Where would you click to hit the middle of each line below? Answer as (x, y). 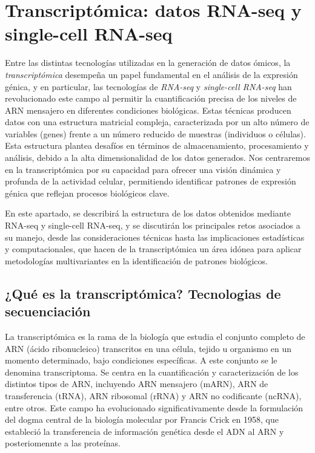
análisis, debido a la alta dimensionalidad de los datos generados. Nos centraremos (157, 158)
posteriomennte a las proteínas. (63, 443)
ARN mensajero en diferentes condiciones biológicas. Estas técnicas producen (148, 110)
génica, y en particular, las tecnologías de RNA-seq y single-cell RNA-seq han (148, 86)
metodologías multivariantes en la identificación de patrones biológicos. (136, 260)
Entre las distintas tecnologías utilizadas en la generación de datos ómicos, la (148, 63)
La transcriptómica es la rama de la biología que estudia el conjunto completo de (155, 336)
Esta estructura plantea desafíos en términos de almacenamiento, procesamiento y (157, 145)
